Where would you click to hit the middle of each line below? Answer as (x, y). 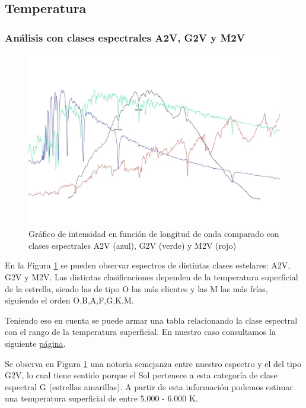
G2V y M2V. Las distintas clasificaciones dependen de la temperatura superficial (152, 276)
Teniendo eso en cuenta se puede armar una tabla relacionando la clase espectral (151, 320)
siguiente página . (35, 343)
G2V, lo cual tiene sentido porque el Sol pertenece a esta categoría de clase (141, 375)
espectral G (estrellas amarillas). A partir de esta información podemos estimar (149, 386)
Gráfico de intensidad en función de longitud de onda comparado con (154, 234)
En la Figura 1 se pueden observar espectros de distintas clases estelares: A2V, (148, 265)
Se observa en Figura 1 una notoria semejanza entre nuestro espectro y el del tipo (153, 363)
